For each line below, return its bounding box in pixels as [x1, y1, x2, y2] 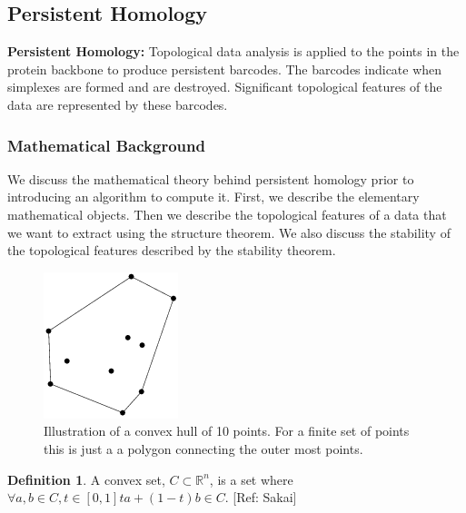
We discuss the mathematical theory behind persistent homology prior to [7, 169, 414, 188]
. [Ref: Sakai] [224, 488, 297, 507]
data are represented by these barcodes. [7, 94, 228, 113]
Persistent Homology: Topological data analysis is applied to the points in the [7, 42, 460, 61]
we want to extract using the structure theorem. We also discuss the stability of [7, 222, 451, 242]
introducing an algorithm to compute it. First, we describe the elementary [7, 187, 420, 206]
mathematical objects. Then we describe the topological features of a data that [7, 204, 447, 223]
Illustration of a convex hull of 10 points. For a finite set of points [44, 421, 410, 440]
